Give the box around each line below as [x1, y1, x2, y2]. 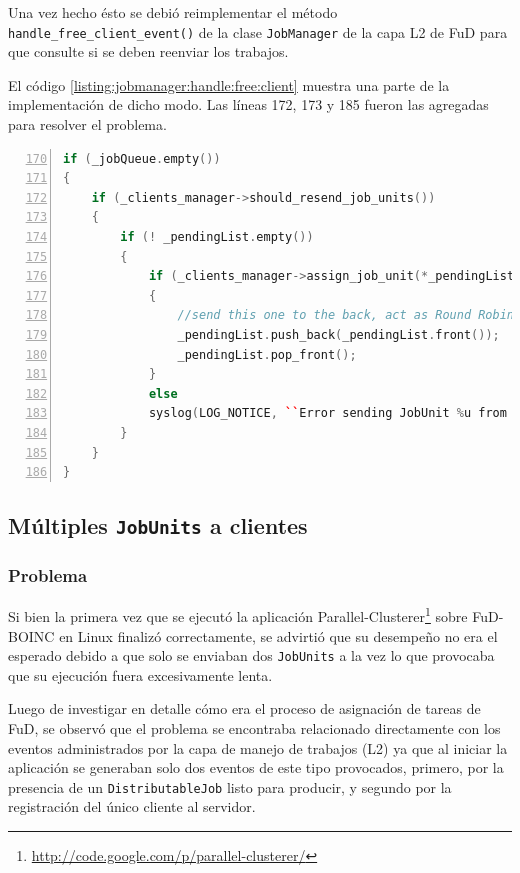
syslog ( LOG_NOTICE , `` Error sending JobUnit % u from [148, 406, 507, 421]
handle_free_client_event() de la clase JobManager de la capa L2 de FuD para [8, 21, 508, 42]
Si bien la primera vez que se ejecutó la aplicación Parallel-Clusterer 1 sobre [8, 603, 468, 626]
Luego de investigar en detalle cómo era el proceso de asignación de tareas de [8, 698, 481, 719]
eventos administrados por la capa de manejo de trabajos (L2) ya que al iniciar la [8, 737, 508, 758]
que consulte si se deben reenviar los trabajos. [8, 41, 289, 62]
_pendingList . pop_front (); [177, 347, 357, 362]
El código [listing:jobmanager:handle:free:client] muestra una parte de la [8, 74, 450, 95]
